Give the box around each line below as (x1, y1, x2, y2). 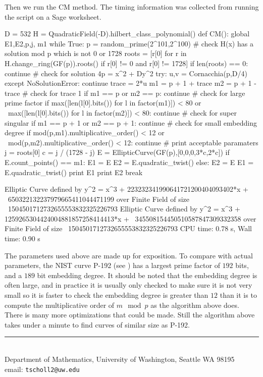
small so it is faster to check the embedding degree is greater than (5, 290, 208, 300)
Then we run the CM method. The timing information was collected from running (5, 2, 259, 12)
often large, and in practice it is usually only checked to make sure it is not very (5, 280, 252, 290)
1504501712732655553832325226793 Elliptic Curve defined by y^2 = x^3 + (8, 203, 240, 214)
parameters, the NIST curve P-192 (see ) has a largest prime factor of (5, 260, 220, 271)
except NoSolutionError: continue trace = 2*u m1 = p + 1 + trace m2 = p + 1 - (5, 78, 256, 88)
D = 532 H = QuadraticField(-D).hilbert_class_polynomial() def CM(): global (5, 28, 250, 39)
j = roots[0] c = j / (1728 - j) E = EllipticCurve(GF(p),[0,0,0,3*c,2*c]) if (5, 147, 230, 157)
